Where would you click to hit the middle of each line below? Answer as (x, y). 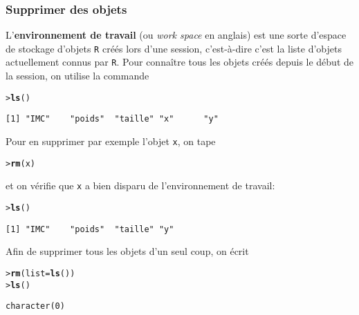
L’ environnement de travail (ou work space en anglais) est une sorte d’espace (176, 35)
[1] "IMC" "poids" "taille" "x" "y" (112, 119)
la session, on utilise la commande (77, 76)
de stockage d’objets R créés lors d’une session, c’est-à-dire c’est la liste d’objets (174, 48)
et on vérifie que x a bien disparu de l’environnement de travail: (140, 185)
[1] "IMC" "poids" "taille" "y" (90, 229)
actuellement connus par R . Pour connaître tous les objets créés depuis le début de (180, 62)
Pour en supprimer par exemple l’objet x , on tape (111, 141)
